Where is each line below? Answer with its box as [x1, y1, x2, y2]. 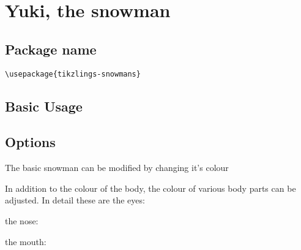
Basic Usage [5, 96, 83, 115]
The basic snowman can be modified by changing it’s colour [5, 161, 229, 174]
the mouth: [5, 235, 46, 248]
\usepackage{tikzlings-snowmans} [5, 69, 141, 78]
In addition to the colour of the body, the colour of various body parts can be [5, 181, 296, 194]
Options [5, 132, 56, 151]
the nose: [5, 214, 39, 227]
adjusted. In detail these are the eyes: [5, 194, 145, 206]
